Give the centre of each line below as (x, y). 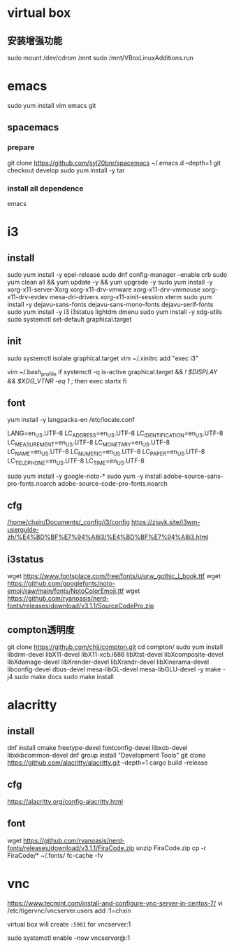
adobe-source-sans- (193, 476)
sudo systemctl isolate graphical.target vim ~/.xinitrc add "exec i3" (103, 358)
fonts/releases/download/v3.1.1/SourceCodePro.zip (81, 606)
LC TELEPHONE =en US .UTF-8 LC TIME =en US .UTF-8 (76, 462)
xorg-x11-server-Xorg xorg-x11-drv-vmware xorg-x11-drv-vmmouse (104, 289)
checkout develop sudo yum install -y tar (66, 170)
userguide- (23, 530)
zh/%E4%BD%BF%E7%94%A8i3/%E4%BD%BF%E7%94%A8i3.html (108, 537)
